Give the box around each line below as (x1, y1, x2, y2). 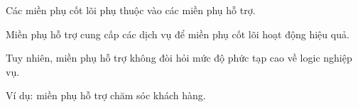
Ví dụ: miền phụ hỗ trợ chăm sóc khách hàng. (6, 88, 206, 103)
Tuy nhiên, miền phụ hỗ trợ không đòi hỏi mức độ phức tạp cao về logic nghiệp (6, 50, 352, 65)
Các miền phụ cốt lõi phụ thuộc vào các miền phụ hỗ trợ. (6, 3, 256, 17)
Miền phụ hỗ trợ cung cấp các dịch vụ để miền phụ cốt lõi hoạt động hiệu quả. (6, 26, 349, 41)
